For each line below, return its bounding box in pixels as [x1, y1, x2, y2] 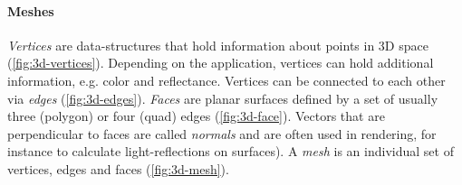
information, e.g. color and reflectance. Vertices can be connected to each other [7, 70, 446, 89]
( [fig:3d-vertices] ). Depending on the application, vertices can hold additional [7, 53, 434, 72]
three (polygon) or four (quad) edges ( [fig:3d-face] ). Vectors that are [7, 106, 385, 125]
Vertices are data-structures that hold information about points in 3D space [7, 35, 428, 54]
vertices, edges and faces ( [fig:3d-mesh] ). [7, 159, 229, 178]
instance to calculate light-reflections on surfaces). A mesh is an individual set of [7, 142, 454, 161]
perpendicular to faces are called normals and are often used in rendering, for [7, 124, 437, 143]
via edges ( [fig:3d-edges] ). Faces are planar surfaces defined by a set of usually [7, 88, 438, 107]
